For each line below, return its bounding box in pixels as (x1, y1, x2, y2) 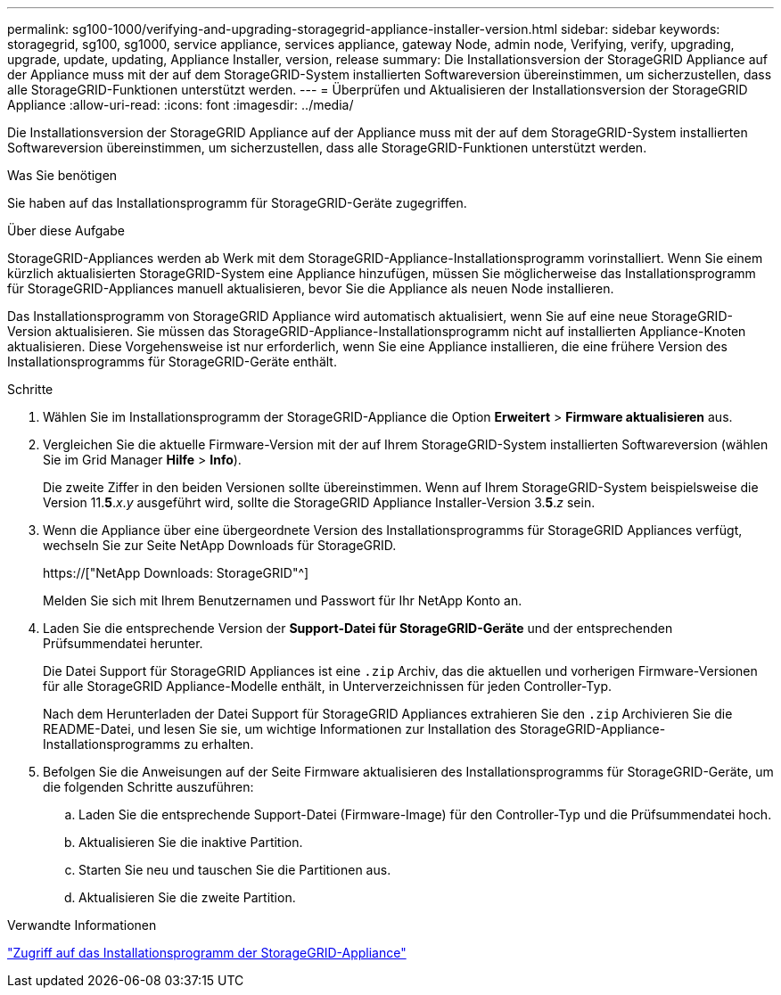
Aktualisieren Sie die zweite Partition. (78, 890, 296, 905)
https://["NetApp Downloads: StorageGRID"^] (43, 565, 309, 580)
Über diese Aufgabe (7, 223, 125, 238)
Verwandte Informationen (7, 917, 157, 933)
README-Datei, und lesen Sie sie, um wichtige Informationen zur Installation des (43, 721, 516, 736)
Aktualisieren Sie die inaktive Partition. (78, 835, 303, 850)
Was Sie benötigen (7, 168, 118, 183)
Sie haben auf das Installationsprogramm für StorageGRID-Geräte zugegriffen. (7, 195, 467, 210)
